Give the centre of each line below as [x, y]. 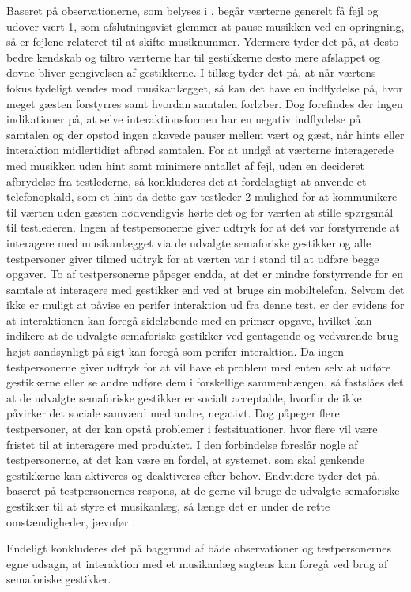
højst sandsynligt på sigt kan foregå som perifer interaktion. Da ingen [175, 351]
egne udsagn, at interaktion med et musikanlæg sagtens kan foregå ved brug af [197, 563]
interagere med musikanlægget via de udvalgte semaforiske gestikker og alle [189, 242]
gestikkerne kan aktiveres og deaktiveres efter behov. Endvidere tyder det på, [194, 475]
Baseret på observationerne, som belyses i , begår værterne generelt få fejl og [192, 10]
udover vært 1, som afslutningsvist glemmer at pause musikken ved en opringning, [205, 26]
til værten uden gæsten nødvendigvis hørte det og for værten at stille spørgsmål [200, 211]
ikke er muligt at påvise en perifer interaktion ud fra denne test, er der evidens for [205, 305]
